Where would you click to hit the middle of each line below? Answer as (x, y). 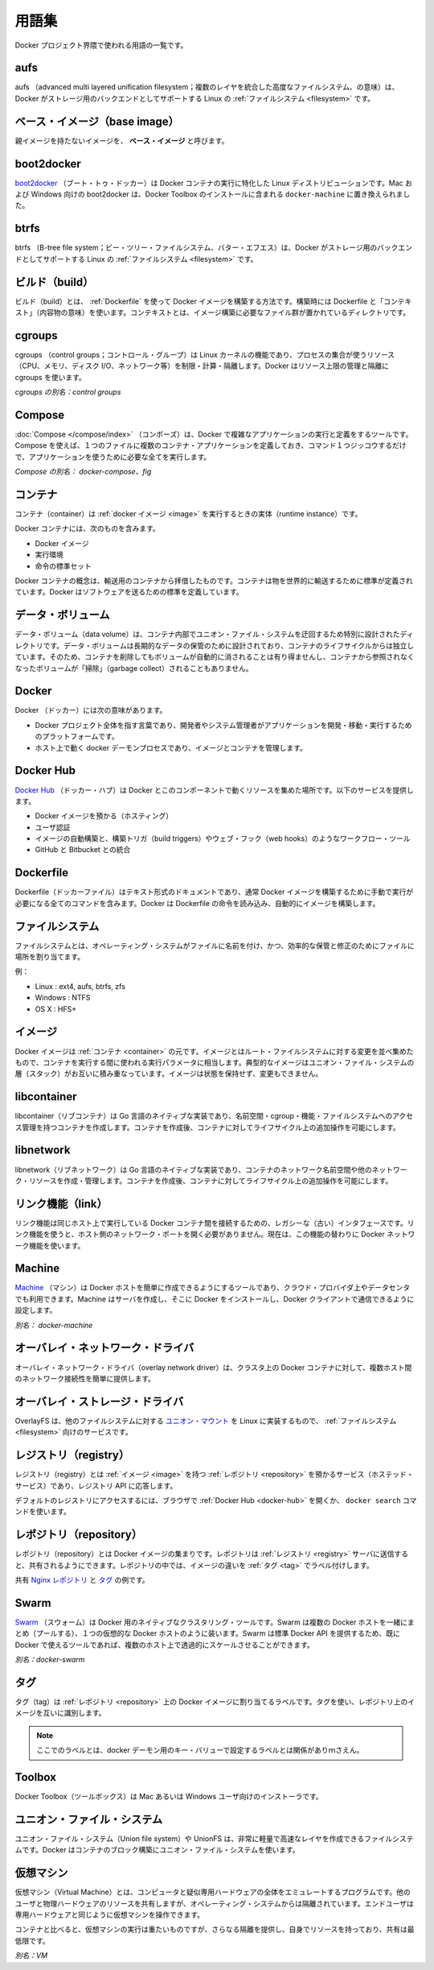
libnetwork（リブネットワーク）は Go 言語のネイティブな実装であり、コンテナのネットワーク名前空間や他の (194, 1169)
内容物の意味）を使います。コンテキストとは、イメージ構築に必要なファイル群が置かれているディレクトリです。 (225, 312)
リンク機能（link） (61, 1204)
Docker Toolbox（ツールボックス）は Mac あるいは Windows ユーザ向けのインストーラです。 (169, 1797)
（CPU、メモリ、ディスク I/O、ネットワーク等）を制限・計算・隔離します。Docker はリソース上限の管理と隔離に (202, 366)
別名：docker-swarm (50, 1660)
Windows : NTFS (63, 998)
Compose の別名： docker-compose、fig (83, 472)
